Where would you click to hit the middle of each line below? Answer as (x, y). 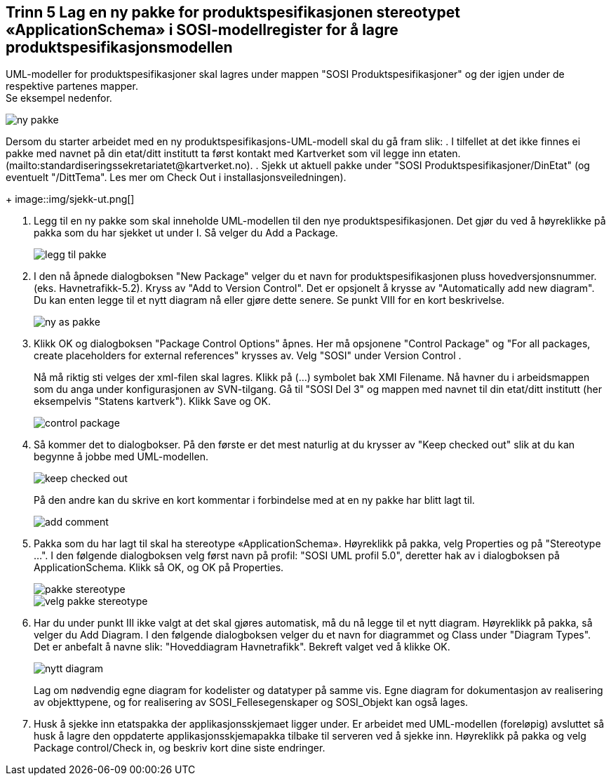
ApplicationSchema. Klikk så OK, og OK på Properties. (159, 568)
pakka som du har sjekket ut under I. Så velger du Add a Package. (186, 233)
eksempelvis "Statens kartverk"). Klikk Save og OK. (152, 401)
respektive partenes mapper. (72, 86)
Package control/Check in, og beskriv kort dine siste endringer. (180, 748)
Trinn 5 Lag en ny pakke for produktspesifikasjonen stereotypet (233, 12)
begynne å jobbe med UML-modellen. (121, 457)
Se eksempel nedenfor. (59, 98)
